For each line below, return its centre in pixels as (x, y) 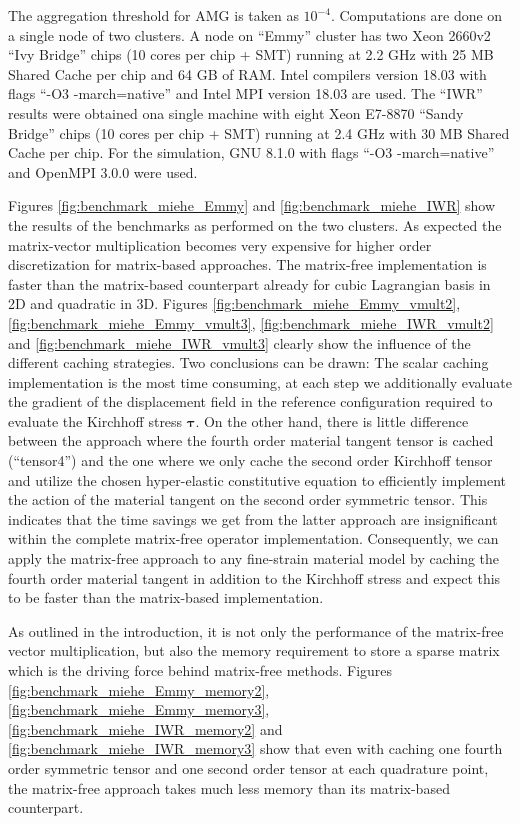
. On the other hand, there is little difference (332, 420)
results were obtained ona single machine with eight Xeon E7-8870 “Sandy (236, 112)
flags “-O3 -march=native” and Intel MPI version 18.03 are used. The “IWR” (245, 93)
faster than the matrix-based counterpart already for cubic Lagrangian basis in (249, 283)
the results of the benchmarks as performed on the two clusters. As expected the (255, 224)
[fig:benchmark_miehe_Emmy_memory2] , (139, 689)
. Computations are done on (416, 15)
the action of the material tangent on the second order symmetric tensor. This (248, 499)
